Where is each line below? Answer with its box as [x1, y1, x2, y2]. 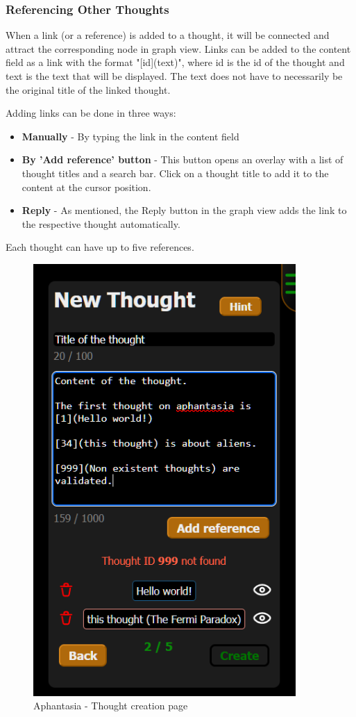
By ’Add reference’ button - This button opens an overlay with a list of [22, 152, 344, 167]
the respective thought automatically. [22, 216, 180, 231]
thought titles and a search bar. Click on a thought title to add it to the [22, 165, 329, 180]
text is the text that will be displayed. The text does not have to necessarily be [6, 69, 343, 83]
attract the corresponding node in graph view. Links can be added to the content [6, 41, 351, 56]
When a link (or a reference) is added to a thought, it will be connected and [6, 28, 330, 42]
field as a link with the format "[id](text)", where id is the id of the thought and [6, 55, 345, 69]
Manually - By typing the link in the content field [22, 129, 239, 143]
